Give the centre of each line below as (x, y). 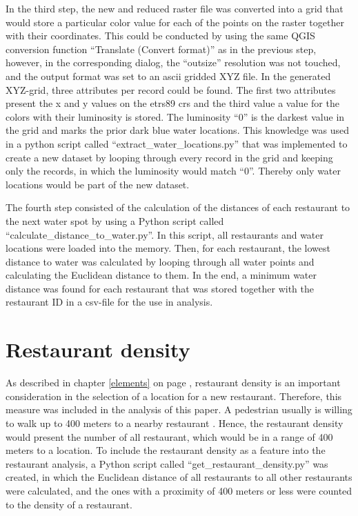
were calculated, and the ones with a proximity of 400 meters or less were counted (179, 490)
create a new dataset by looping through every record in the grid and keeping (169, 157)
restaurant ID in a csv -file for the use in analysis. (109, 302)
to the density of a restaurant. (69, 504)
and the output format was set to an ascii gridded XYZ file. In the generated (168, 76)
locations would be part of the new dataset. (98, 184)
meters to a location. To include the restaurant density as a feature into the (166, 450)
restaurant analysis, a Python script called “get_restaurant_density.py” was (167, 463)
